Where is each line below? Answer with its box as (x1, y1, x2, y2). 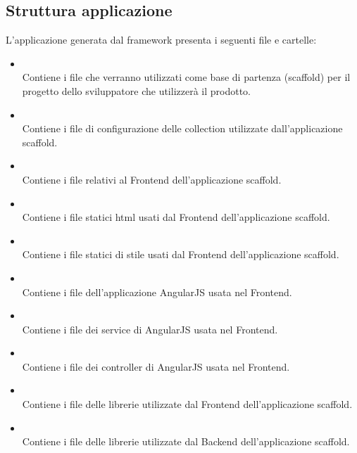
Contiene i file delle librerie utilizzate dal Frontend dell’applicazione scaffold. (22, 397, 353, 411)
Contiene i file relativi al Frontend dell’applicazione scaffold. (22, 172, 282, 186)
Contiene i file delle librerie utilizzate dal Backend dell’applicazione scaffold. (22, 434, 350, 449)
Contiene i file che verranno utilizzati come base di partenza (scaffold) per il (22, 70, 351, 84)
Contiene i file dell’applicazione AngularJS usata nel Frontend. (22, 284, 292, 299)
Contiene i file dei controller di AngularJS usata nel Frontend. (22, 359, 290, 374)
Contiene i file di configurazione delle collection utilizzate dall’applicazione (22, 121, 343, 136)
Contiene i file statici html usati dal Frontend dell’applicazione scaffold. (22, 210, 330, 224)
